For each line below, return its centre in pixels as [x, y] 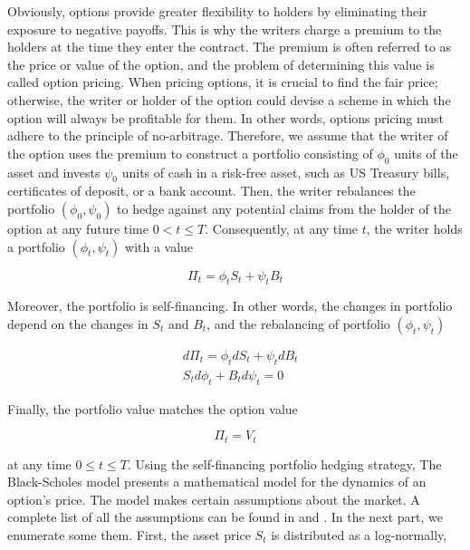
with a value [159, 246]
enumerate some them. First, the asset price [129, 535]
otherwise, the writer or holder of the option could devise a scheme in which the [229, 99]
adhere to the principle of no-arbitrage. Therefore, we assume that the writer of [228, 135]
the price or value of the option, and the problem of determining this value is [221, 64]
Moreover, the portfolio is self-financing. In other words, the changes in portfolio [230, 306]
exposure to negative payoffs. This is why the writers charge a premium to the [225, 29]
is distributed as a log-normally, [359, 535]
